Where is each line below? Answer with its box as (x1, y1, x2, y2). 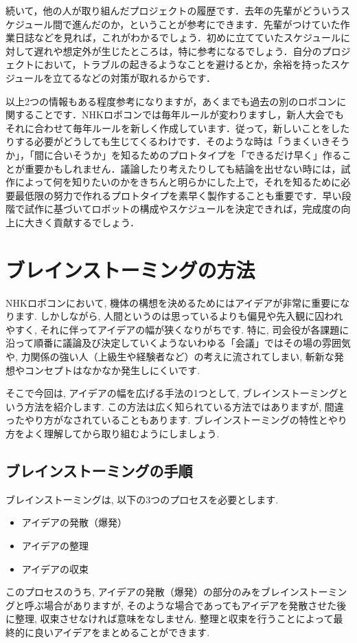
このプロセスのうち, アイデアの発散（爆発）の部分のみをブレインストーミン (5, 585, 347, 599)
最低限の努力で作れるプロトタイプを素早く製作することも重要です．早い (14, 188, 342, 202)
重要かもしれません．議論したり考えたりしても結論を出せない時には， (24, 161, 341, 175)
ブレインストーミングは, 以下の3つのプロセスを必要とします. (5, 492, 279, 506)
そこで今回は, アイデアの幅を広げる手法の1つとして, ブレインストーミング (5, 386, 338, 400)
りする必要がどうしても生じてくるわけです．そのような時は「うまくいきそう (5, 134, 350, 149)
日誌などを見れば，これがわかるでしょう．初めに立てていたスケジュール (14, 30, 341, 45)
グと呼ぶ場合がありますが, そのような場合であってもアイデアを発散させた (5, 598, 337, 612)
